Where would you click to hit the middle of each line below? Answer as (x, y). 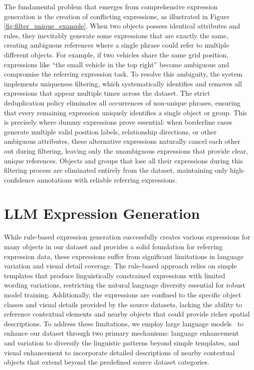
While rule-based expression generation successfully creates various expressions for (127, 237)
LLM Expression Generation (102, 213)
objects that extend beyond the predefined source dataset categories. (107, 362)
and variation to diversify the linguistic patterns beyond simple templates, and (122, 342)
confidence (19, 179)
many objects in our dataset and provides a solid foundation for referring (113, 246)
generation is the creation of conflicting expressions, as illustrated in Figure (117, 16)
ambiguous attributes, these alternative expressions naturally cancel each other (122, 141)
